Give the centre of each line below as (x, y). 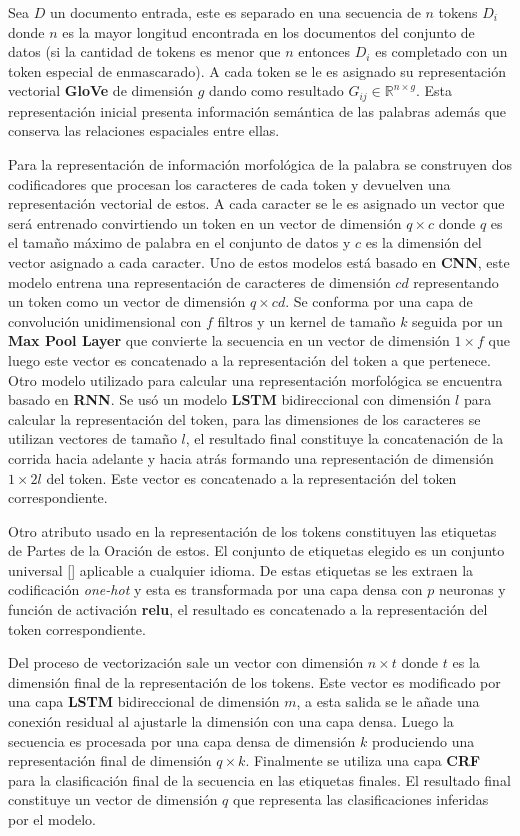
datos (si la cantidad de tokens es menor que (144, 51)
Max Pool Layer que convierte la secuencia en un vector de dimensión (229, 340)
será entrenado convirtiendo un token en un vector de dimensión (205, 222)
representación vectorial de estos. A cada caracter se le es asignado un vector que (256, 203)
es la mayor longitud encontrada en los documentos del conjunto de (268, 31)
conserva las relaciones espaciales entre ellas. (144, 130)
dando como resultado (276, 90)
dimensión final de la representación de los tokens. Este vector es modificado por (254, 681)
